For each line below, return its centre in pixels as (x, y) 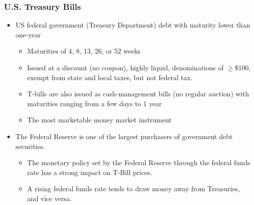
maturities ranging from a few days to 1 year (94, 103)
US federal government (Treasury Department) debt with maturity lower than (133, 25)
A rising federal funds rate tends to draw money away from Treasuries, (134, 189)
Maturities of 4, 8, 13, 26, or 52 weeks (84, 51)
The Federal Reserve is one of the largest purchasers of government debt (124, 136)
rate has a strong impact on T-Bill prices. (90, 172)
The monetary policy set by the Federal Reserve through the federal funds (139, 162)
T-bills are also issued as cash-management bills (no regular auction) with (138, 94)
